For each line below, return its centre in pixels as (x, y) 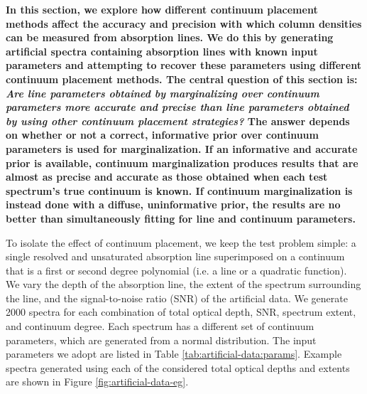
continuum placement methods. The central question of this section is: (182, 79)
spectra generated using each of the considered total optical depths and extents (178, 367)
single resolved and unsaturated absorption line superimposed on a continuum (175, 256)
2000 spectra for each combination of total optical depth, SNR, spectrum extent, (181, 312)
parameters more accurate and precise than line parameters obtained (177, 107)
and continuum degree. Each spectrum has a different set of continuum (160, 326)
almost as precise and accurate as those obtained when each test (167, 177)
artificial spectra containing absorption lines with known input (162, 51)
